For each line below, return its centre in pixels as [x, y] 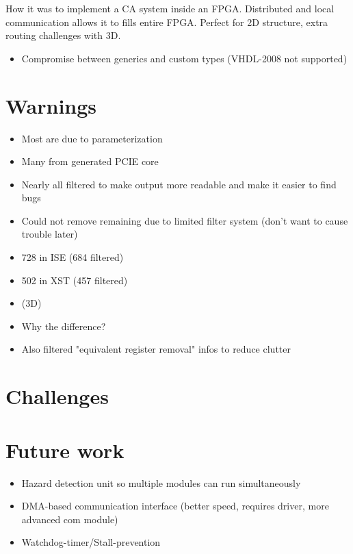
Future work [65, 450]
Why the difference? [64, 326]
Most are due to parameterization [92, 138]
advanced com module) [70, 519]
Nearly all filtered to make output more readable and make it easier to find [179, 184]
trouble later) [50, 234]
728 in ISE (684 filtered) [73, 257]
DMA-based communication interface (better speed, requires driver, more [175, 506]
